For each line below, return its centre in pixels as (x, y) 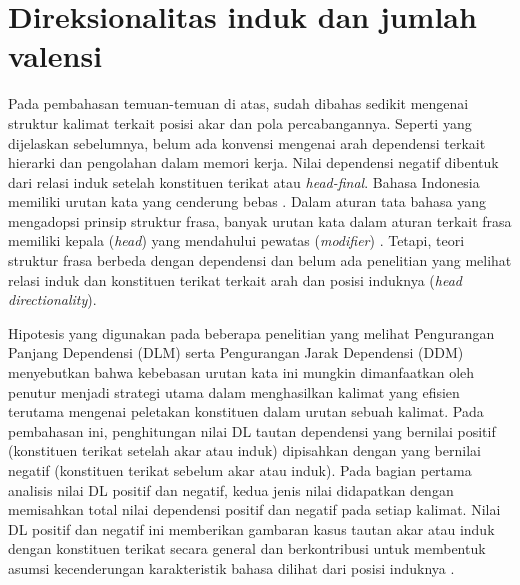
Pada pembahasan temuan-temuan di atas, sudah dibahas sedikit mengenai (238, 103)
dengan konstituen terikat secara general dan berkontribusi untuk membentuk (247, 548)
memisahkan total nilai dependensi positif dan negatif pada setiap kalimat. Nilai (254, 509)
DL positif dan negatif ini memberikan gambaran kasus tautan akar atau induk (251, 528)
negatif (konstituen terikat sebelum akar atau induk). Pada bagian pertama (240, 470)
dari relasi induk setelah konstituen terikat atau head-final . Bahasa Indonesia (244, 181)
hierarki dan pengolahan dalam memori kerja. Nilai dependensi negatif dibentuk (253, 162)
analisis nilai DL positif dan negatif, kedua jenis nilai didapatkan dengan (231, 489)
